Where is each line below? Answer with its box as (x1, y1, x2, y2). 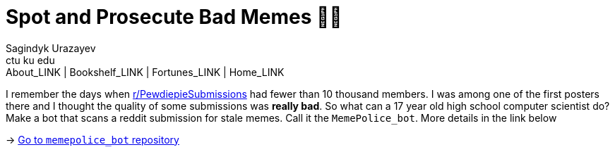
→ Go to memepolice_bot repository (6, 133, 179, 146)
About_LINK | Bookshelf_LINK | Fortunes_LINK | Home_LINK (6, 65, 285, 78)
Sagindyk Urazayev (6, 42, 96, 54)
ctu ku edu (6, 53, 55, 66)
